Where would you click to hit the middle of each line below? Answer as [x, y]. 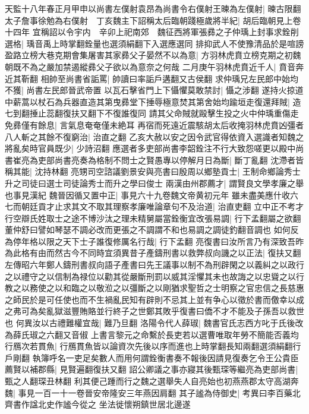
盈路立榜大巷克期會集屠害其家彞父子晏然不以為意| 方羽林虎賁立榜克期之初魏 [153, 55]
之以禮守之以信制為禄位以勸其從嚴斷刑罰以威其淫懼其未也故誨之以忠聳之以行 [154, 276]
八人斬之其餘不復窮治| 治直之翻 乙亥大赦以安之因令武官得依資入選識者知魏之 [154, 136]
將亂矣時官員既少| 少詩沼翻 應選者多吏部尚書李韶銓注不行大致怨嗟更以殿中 [150, 148]
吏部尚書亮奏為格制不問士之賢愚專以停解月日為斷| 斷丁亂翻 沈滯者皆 [171, 159]
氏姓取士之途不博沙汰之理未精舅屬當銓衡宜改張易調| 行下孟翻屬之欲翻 [165, 218]
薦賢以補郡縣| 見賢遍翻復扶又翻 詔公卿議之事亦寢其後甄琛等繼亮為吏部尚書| [152, 369]
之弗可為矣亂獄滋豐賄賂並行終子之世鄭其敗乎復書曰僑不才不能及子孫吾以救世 [154, 311]
